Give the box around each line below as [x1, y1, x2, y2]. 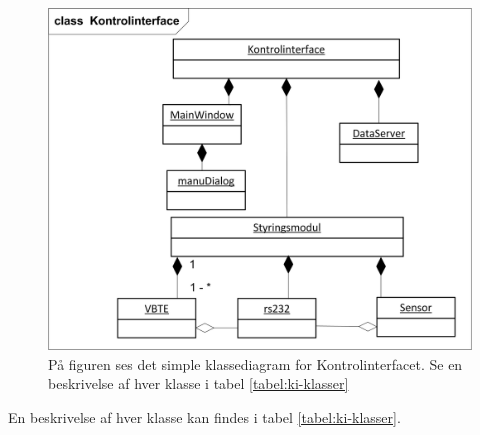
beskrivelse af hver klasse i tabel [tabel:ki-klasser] [48, 373, 349, 394]
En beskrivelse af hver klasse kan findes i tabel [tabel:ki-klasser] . [8, 406, 401, 427]
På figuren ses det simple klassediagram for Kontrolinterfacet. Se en [48, 353, 463, 374]
